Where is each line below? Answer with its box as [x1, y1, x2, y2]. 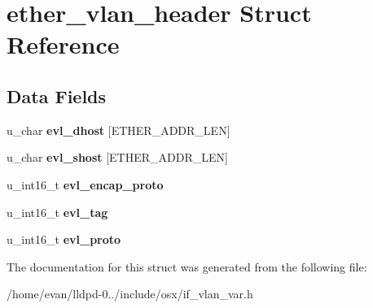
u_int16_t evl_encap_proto [7, 176, 164, 193]
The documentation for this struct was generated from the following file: [7, 258, 367, 275]
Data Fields [7, 83, 107, 108]
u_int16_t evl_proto [7, 231, 121, 248]
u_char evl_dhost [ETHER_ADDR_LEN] [7, 121, 230, 138]
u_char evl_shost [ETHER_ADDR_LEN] [7, 149, 228, 166]
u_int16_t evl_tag [7, 203, 108, 220]
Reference [7, 28, 120, 61]
